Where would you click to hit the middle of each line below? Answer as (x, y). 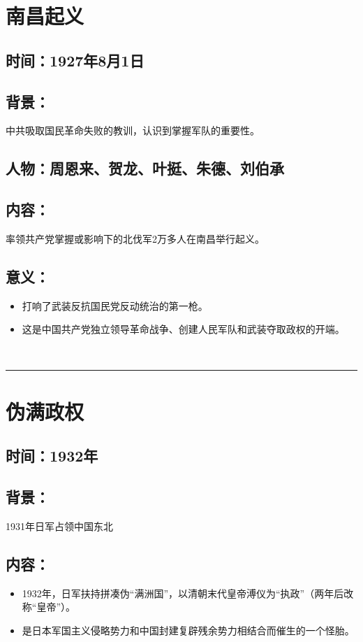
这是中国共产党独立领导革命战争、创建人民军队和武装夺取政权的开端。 (183, 329)
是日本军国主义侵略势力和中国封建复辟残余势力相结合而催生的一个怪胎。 (188, 630)
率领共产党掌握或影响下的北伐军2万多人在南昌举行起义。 (135, 238)
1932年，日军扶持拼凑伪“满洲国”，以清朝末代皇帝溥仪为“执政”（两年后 (183, 593)
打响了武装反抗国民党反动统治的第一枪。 (115, 305)
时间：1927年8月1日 (75, 60)
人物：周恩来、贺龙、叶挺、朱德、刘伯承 (145, 168)
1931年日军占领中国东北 (59, 526)
